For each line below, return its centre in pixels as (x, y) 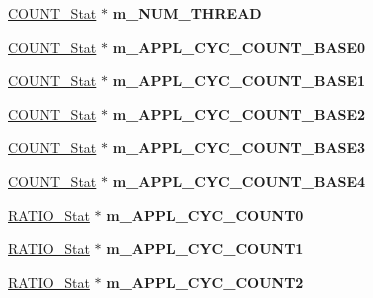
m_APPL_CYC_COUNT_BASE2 (239, 113)
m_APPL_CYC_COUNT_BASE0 (239, 46)
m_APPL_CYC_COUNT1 (205, 248)
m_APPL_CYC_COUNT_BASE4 (239, 180)
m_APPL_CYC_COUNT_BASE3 (239, 147)
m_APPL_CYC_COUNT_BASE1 (239, 80)
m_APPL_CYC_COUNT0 (205, 214)
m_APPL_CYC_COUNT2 (205, 281)
